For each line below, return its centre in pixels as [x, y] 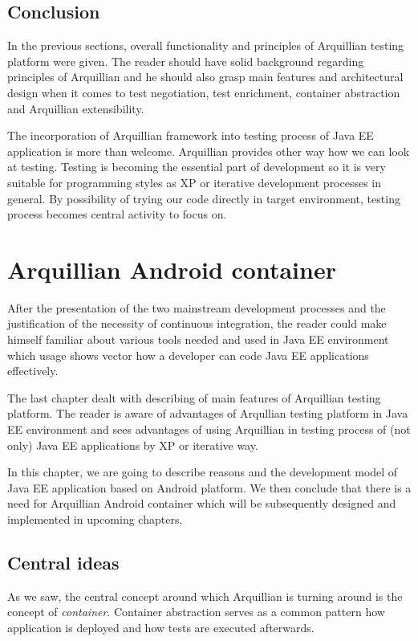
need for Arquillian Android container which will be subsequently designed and [202, 503]
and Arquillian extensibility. [76, 108]
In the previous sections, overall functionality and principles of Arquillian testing [206, 45]
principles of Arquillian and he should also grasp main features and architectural [205, 77]
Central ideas [63, 562]
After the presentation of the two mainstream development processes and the [197, 307]
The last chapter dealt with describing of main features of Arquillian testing [194, 397]
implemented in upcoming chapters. [95, 519]
